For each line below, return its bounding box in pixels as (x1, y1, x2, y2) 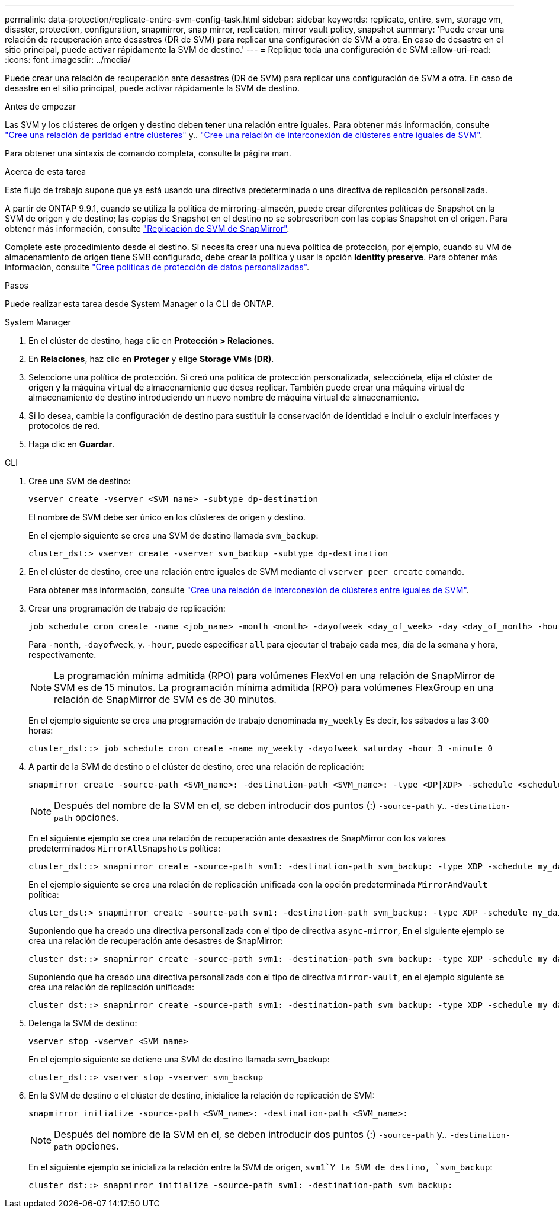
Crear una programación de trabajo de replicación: (28, 603, 226, 613)
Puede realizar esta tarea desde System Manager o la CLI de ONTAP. (5, 299, 274, 309)
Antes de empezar (5, 101, 76, 111)
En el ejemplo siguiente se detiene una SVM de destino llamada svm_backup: (28, 1054, 330, 1064)
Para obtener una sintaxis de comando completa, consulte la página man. (5, 148, 291, 158)
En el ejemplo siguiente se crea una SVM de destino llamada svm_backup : (28, 530, 319, 540)
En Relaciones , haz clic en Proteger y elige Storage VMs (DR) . (28, 354, 274, 364)
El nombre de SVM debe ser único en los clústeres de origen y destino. (28, 512, 306, 522)
